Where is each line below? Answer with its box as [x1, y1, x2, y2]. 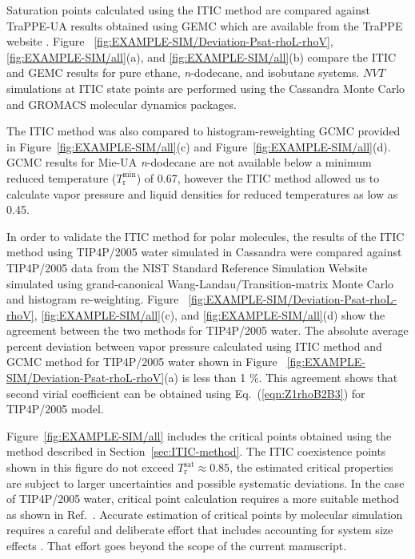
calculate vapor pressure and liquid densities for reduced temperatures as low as [6, 185, 398, 202]
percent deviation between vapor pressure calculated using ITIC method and [6, 337, 382, 354]
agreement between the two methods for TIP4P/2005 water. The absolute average [6, 322, 409, 339]
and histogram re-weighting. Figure [6, 291, 179, 308]
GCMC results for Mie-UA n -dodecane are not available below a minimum [6, 154, 372, 171]
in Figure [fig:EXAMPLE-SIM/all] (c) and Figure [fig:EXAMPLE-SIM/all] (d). [6, 138, 391, 155]
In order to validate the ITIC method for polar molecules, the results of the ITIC [6, 227, 405, 244]
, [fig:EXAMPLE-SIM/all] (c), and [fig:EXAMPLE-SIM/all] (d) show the [34, 306, 385, 323]
